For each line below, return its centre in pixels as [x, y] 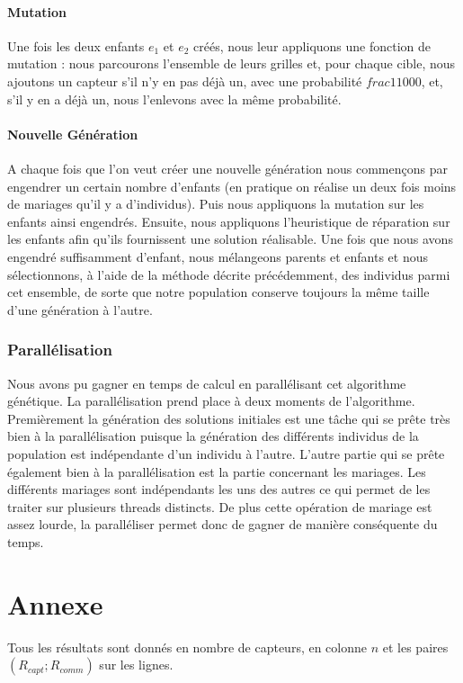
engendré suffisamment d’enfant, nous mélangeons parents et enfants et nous [218, 256]
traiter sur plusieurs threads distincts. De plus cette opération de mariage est [220, 506]
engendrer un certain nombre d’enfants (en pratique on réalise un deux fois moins [232, 186]
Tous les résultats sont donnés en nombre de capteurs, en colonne [187, 647]
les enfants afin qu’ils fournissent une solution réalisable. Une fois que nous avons [230, 239]
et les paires [415, 647]
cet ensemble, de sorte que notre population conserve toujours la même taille [218, 292]
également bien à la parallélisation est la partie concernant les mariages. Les [217, 471]
